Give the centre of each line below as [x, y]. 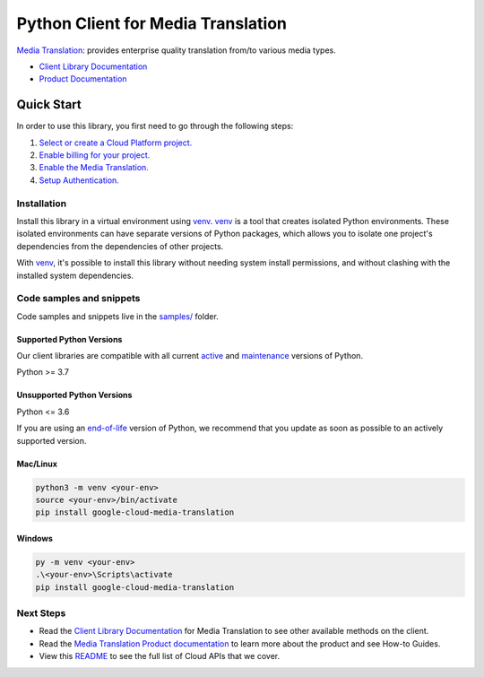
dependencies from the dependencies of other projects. [120, 246]
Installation [42, 204]
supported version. [52, 440]
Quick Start [49, 104]
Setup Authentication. [79, 180]
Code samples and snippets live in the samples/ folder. [117, 316]
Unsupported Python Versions [74, 395]
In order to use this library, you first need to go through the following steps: [155, 126]
